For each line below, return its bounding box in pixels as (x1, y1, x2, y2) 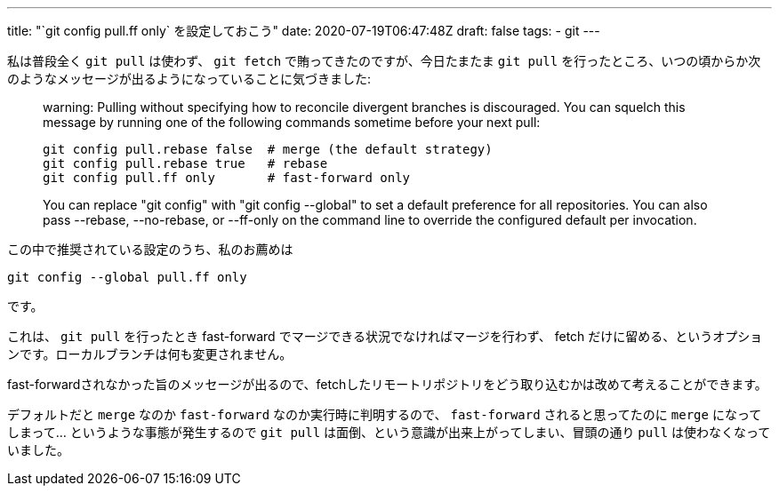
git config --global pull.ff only (7, 270, 247, 284)
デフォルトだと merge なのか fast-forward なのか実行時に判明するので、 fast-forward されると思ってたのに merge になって (7, 407, 762, 422)
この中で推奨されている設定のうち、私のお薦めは (7, 242, 293, 257)
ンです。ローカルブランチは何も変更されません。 (7, 346, 293, 362)
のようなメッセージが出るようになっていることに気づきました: (7, 71, 372, 86)
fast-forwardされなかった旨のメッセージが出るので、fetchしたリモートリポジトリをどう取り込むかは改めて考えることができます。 (7, 377, 767, 392)
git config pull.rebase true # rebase (43, 156, 328, 171)
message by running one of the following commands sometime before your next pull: (43, 115, 541, 130)
